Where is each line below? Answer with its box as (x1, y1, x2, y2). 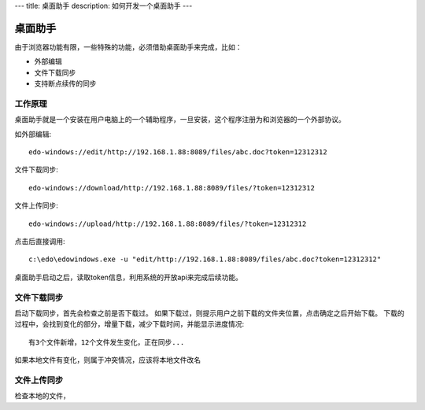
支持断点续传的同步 (34, 79, 97, 88)
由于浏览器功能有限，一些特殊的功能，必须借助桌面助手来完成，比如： (14, 42, 242, 51)
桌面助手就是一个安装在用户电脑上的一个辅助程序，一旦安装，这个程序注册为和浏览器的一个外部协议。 (14, 115, 346, 124)
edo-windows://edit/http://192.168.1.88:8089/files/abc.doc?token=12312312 (28, 148, 327, 157)
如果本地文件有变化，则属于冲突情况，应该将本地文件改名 (14, 355, 201, 365)
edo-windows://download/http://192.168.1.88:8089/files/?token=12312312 (28, 183, 315, 192)
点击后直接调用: (14, 236, 66, 246)
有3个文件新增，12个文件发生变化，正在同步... (28, 338, 185, 346)
